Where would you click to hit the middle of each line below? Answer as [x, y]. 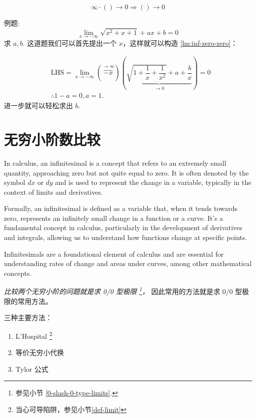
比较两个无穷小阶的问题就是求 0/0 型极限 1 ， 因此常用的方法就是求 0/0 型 [123, 291]
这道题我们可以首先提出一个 [72, 43]
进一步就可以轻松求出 [38, 105]
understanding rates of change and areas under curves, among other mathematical [128, 263]
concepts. [18, 273]
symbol [15, 182]
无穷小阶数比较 [52, 139]
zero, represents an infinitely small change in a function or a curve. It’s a [113, 218]
